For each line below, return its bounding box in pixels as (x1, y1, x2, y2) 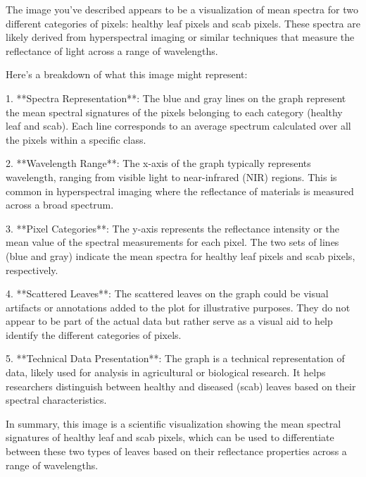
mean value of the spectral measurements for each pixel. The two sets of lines (6, 235, 339, 249)
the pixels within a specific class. (6, 132, 146, 147)
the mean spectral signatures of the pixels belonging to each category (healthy (6, 104, 343, 119)
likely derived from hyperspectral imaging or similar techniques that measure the (6, 30, 355, 44)
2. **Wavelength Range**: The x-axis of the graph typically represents (6, 156, 311, 171)
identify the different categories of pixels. (6, 327, 182, 342)
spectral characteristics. (6, 392, 107, 407)
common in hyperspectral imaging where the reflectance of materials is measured (6, 183, 354, 198)
